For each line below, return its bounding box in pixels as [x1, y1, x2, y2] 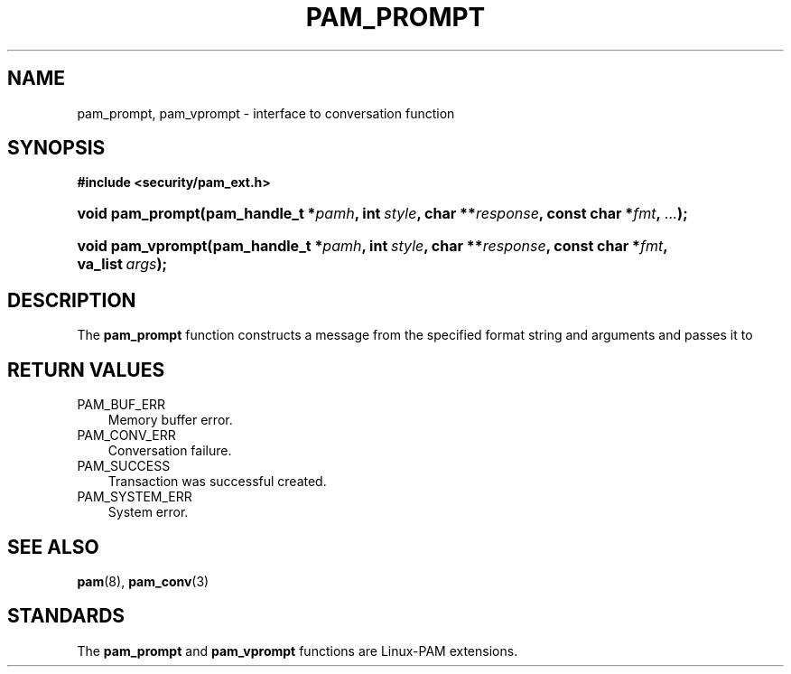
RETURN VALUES [7, 358, 165, 381]
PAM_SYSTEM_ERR [77, 489, 192, 505]
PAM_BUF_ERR [77, 397, 166, 413]
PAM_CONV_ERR [77, 427, 176, 444]
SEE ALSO [7, 535, 99, 558]
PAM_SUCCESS [77, 458, 171, 474]
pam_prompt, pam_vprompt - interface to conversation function [77, 105, 455, 121]
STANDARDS [7, 604, 126, 628]
